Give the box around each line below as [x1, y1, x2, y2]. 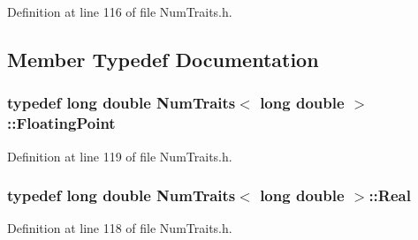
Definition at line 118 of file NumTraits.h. [7, 219, 232, 237]
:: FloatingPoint [7, 112, 116, 134]
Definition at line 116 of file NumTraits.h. [7, 3, 232, 20]
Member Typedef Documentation [7, 45, 319, 72]
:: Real [369, 184, 411, 206]
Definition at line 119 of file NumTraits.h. [7, 146, 232, 165]
